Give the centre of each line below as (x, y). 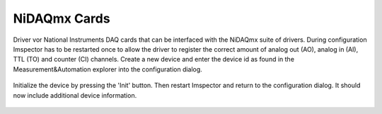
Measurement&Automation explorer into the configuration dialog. (108, 69)
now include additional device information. (75, 95)
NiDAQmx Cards (62, 18)
